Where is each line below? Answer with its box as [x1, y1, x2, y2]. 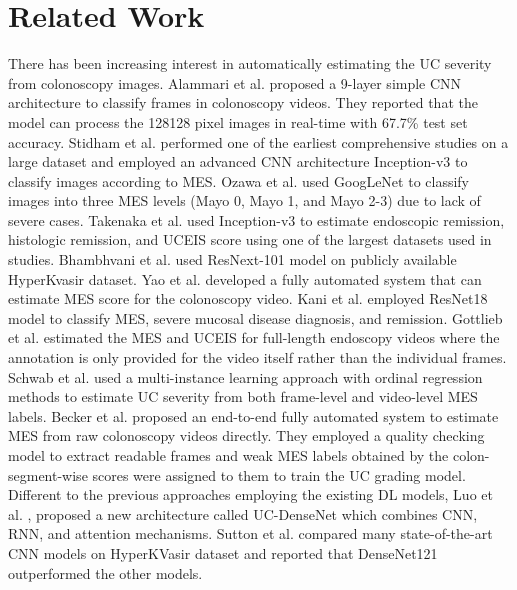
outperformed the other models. [8, 562, 203, 583]
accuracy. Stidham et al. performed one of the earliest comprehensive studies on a [8, 131, 509, 152]
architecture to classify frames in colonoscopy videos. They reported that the [8, 92, 478, 113]
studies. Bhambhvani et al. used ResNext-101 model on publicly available [8, 249, 457, 270]
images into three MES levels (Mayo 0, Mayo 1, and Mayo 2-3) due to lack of [8, 190, 481, 211]
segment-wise [8, 464, 88, 485]
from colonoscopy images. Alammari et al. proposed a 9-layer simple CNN [8, 72, 462, 93]
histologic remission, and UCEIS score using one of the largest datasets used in [8, 229, 492, 250]
